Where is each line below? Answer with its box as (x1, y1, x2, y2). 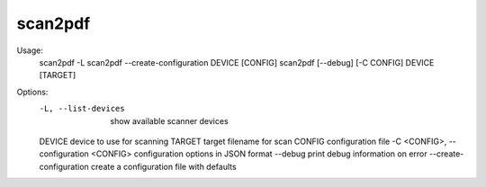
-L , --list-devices (39, 103, 125, 114)
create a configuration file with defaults (90, 161, 238, 172)
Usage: (16, 45, 44, 56)
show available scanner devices (110, 115, 229, 126)
